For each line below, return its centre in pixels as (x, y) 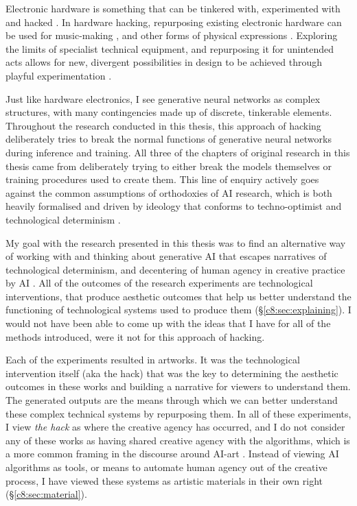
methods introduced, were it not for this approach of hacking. (135, 336)
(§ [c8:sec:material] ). (46, 494)
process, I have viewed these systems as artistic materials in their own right (164, 480)
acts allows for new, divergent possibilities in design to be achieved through (164, 62)
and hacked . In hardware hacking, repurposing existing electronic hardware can (174, 22)
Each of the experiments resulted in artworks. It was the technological (153, 360)
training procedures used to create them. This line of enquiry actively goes (162, 179)
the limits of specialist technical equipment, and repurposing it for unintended (170, 48)
